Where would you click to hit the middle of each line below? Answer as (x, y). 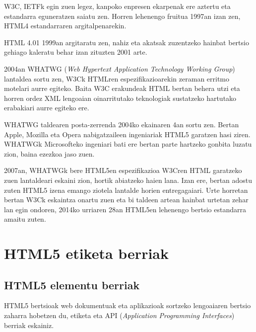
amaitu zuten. (25, 219)
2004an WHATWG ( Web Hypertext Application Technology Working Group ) (120, 68)
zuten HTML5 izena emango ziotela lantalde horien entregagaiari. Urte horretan (126, 190)
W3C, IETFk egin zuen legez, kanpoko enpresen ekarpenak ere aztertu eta (117, 6)
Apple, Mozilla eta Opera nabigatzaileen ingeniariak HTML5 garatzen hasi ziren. (127, 134)
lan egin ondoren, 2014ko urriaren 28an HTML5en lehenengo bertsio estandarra (125, 209)
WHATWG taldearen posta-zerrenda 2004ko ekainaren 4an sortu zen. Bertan (122, 124)
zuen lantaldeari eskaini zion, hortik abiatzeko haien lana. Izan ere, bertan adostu (128, 180)
